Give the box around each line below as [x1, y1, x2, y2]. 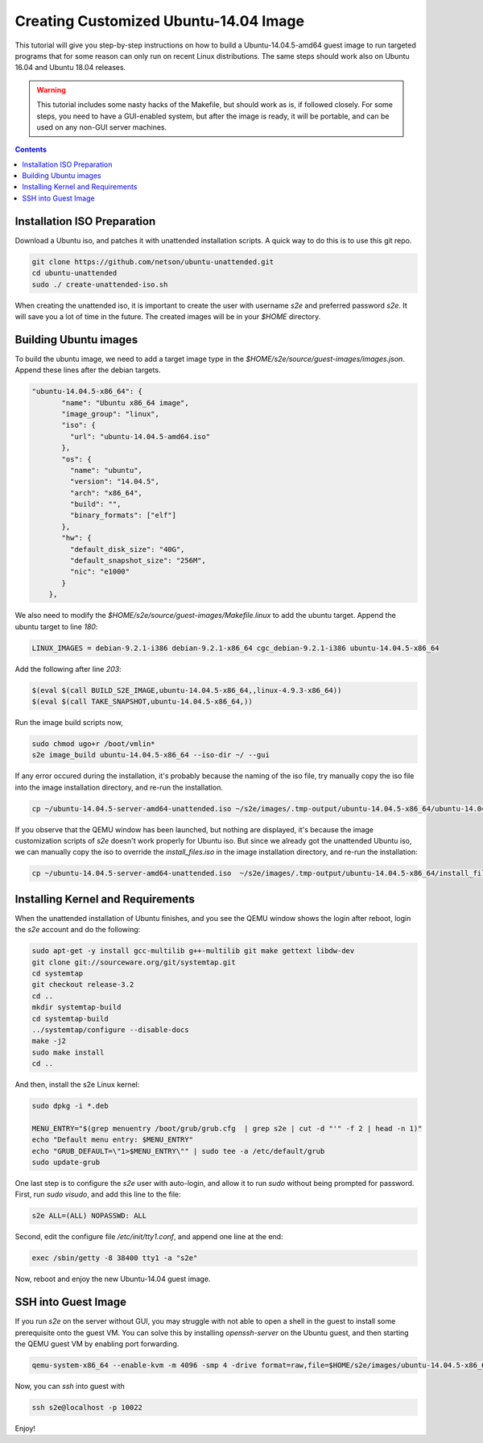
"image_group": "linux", [61, 409, 160, 418]
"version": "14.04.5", [69, 477, 160, 487]
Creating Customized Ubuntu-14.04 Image [14, 12, 305, 30]
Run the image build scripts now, [14, 717, 124, 727]
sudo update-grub [31, 1158, 101, 1167]
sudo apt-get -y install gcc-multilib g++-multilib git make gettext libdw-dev [31, 947, 355, 956]
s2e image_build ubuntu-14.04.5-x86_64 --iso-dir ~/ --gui [31, 750, 270, 760]
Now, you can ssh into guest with [14, 1382, 125, 1391]
